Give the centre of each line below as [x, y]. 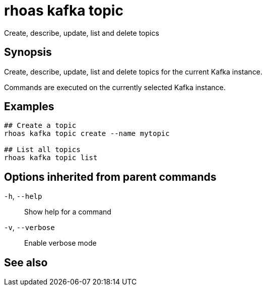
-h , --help [23, 196]
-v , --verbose [29, 228]
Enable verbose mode [60, 243]
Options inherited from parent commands [110, 177]
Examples [29, 107]
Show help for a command [68, 212]
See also [26, 262]
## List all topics [42, 150]
